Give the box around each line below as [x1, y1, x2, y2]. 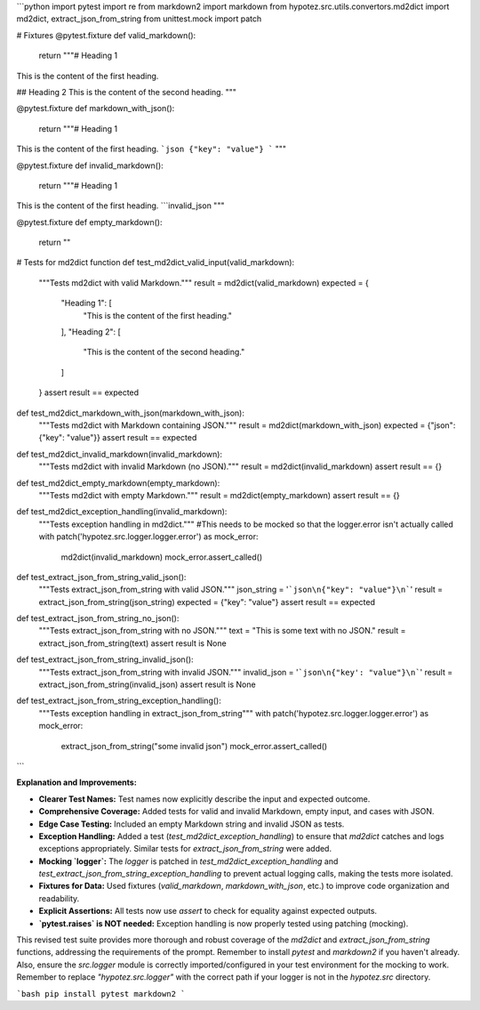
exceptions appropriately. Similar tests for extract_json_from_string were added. [38, 844, 332, 854]
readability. [38, 893, 80, 903]
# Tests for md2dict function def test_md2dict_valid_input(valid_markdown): [16, 257, 295, 268]
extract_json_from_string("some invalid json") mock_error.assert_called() [60, 740, 328, 751]
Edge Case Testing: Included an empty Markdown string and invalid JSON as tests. [38, 819, 345, 829]
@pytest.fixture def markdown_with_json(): [16, 103, 175, 114]
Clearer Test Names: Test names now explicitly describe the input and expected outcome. [38, 793, 371, 804]
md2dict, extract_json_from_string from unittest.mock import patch [16, 13, 262, 24]
